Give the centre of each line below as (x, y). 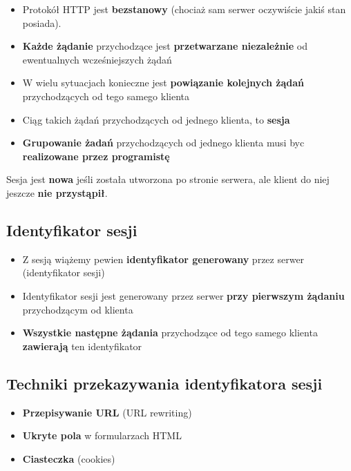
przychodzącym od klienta (78, 309)
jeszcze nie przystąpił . (57, 192)
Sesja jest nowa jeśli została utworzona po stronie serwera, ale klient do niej (168, 179)
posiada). (42, 22)
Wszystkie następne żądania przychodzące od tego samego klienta (170, 333)
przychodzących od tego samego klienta (106, 96)
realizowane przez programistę (96, 156)
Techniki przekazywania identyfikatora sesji (164, 383)
